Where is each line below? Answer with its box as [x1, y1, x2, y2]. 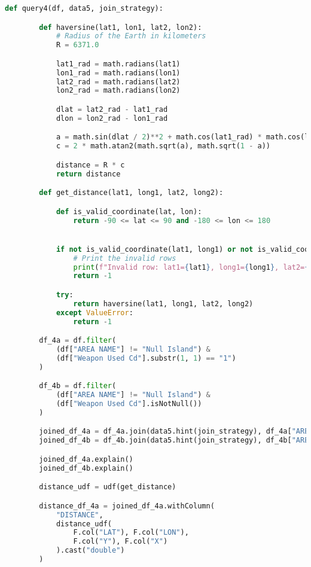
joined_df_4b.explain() [39, 464, 133, 472]
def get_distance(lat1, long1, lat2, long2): [39, 188, 224, 197]
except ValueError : [56, 308, 133, 317]
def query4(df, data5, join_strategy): [5, 4, 163, 13]
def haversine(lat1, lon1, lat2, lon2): [39, 23, 202, 32]
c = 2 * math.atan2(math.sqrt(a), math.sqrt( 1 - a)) [56, 142, 270, 151]
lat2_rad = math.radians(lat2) [56, 77, 181, 86]
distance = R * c [56, 160, 125, 169]
